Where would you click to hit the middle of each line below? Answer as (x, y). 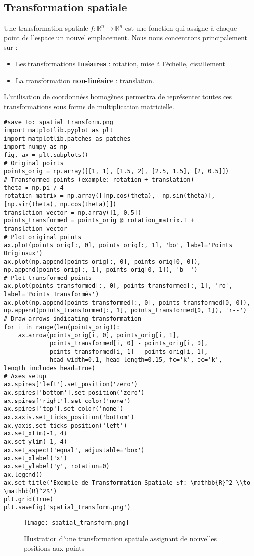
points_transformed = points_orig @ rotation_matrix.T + (99, 221)
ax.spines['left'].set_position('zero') (71, 385)
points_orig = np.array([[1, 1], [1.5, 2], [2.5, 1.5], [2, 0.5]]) (117, 171)
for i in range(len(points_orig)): (62, 327)
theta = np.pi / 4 (34, 188)
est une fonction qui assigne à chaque (181, 28)
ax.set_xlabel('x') (36, 458)
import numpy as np (36, 147)
